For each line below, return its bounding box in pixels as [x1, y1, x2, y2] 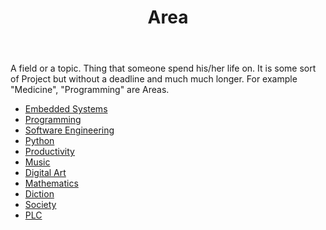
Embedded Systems [24, 103, 108, 115]
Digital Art [24, 167, 67, 179]
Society [24, 199, 57, 211]
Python [24, 135, 55, 147]
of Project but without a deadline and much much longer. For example [10, 73, 298, 85]
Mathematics [24, 177, 79, 190]
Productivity [24, 146, 75, 158]
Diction [24, 188, 55, 200]
